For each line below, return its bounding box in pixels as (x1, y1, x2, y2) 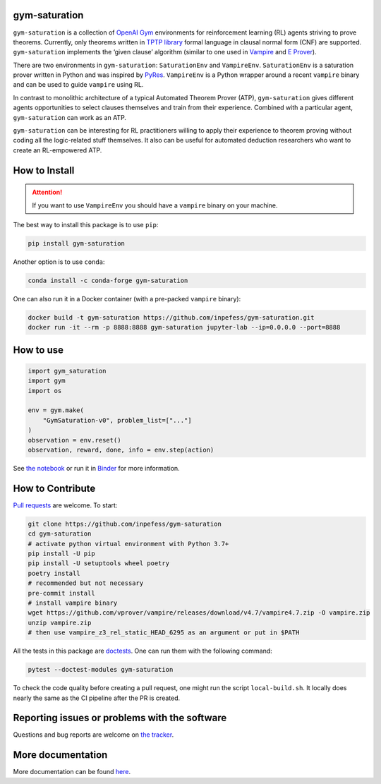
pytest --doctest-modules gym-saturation (28, 665, 174, 674)
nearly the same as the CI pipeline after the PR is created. (13, 694, 181, 702)
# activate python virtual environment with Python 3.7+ (28, 540, 229, 548)
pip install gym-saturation (28, 239, 125, 247)
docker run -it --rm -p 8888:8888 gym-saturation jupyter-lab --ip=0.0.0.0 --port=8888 (28, 323, 341, 332)
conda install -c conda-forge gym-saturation (28, 276, 188, 284)
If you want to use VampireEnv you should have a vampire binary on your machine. (32, 201, 278, 210)
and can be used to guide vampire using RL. (13, 80, 144, 89)
